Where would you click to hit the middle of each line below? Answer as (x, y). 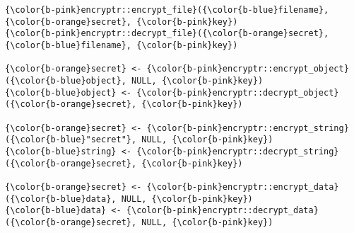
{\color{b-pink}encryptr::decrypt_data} (222, 211)
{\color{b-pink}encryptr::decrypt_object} (238, 92)
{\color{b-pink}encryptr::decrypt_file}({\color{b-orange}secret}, (167, 34)
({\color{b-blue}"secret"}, (71, 140)
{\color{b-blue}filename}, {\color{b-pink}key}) (122, 45)
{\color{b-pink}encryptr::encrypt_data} (243, 187)
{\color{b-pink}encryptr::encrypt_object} (248, 69)
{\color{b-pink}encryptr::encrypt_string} (248, 128)
